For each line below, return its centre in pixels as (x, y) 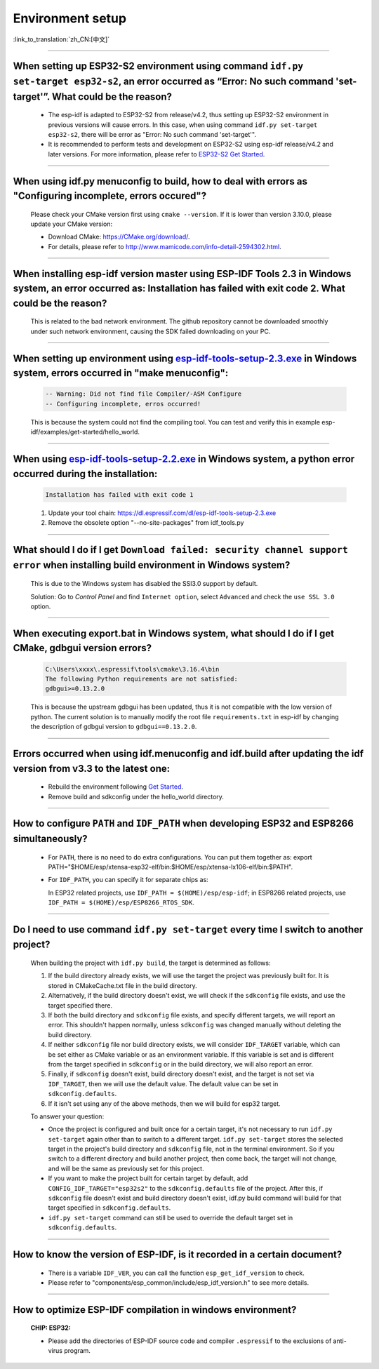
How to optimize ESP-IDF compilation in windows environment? (155, 1310)
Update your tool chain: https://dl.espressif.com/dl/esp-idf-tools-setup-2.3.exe (162, 513)
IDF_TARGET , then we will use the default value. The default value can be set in (163, 1083)
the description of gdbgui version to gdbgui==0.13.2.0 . (114, 727)
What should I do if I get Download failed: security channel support (181, 550)
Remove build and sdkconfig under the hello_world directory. (136, 796)
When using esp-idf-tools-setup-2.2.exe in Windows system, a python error (184, 459)
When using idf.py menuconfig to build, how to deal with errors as (160, 181)
